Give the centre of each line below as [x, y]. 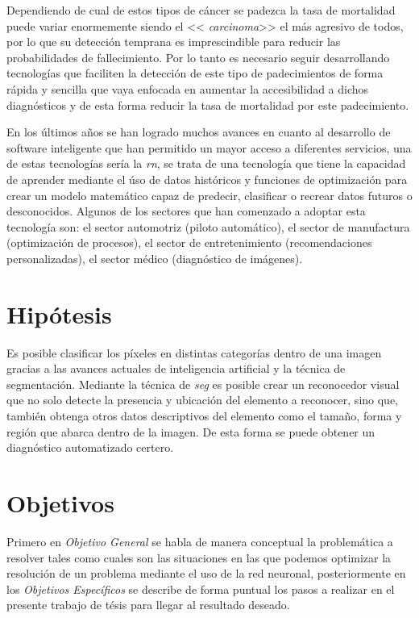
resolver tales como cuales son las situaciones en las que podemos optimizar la [199, 557]
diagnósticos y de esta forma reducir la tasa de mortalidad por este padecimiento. [208, 104]
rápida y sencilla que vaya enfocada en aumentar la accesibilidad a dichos [188, 88]
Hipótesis [59, 313]
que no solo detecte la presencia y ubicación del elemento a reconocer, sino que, [203, 400]
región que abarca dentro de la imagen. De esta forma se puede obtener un [191, 431]
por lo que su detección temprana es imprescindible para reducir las [174, 42]
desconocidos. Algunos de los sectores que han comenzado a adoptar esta [186, 211]
